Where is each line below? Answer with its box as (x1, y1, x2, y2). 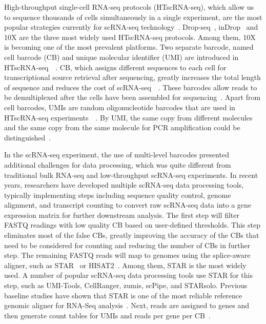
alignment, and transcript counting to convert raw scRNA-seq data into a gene (4, 199, 252, 210)
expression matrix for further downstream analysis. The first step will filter (4, 209, 239, 220)
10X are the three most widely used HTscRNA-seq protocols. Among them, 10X (4, 31, 256, 42)
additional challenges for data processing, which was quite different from (4, 159, 231, 170)
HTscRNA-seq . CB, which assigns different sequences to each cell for (4, 62, 227, 72)
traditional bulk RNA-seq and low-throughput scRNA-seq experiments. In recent (4, 169, 258, 180)
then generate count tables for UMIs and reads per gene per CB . (4, 310, 211, 320)
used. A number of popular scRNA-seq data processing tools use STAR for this (4, 270, 253, 280)
